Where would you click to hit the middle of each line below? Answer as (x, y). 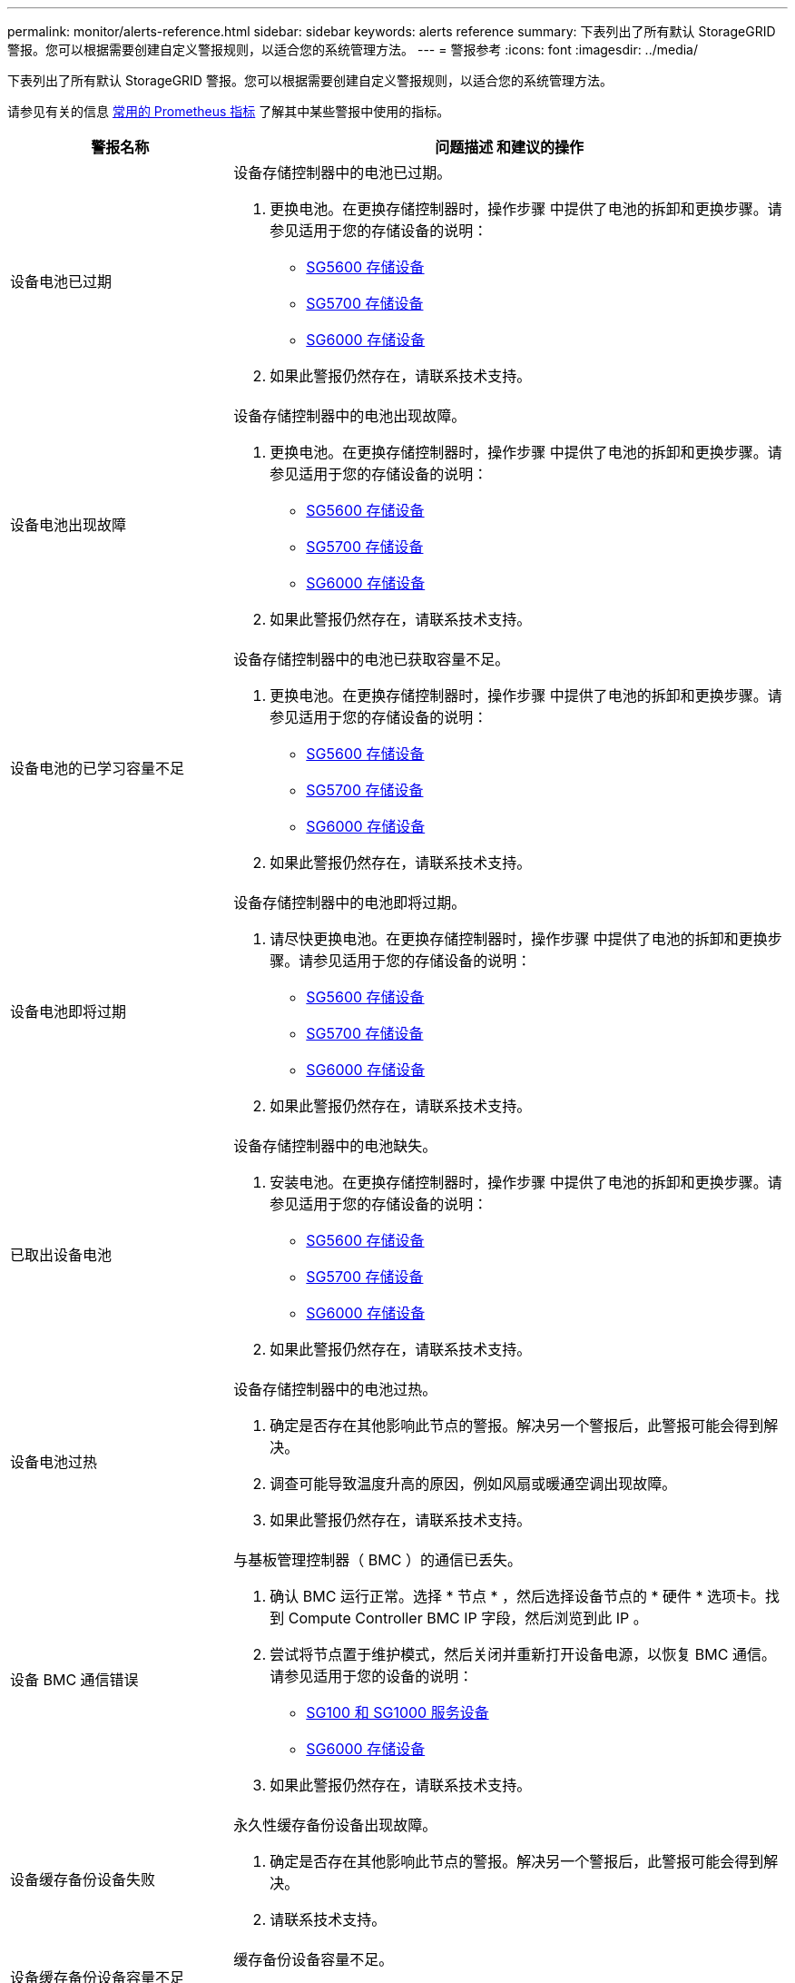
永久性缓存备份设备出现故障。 (335, 1825)
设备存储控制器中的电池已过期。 (343, 173)
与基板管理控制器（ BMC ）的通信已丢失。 (378, 1560)
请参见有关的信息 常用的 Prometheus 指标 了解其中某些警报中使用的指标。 (229, 111)
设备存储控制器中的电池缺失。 (335, 1146)
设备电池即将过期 (69, 1011)
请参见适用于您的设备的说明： (372, 1676)
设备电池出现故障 (69, 525)
